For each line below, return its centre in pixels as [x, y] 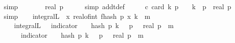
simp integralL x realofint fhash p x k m [77, 16]
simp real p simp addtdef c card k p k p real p [117, 6]
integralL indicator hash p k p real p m [94, 25]
